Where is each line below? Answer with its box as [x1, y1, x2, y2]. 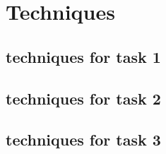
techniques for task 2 [6, 87, 161, 109]
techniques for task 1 [6, 45, 161, 67]
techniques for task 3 [6, 129, 161, 150]
